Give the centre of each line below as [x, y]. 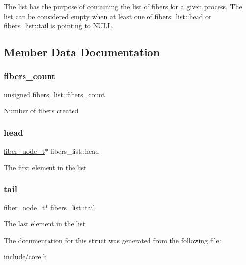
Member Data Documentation [82, 52]
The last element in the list [45, 224]
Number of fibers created [41, 111]
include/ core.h [25, 256]
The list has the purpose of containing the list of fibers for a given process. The [123, 6]
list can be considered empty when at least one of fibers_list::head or [108, 16]
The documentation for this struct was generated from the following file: [112, 240]
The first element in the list [45, 167]
